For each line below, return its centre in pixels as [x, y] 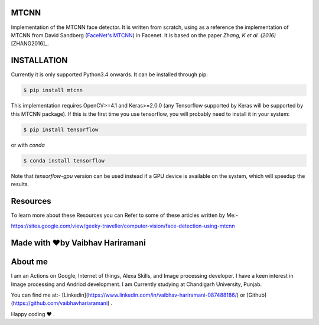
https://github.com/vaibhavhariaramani [60, 303]
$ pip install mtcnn [53, 90]
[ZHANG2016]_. [30, 44]
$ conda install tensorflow [64, 160]
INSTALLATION [39, 61]
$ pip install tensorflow [61, 129]
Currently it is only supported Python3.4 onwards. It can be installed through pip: [109, 74]
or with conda [28, 145]
